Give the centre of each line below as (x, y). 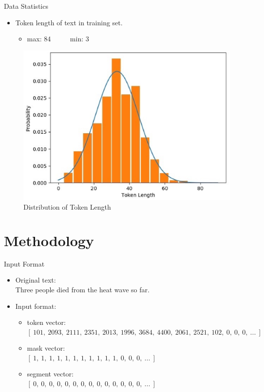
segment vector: (50, 374)
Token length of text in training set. (69, 22)
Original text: (36, 280)
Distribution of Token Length (67, 207)
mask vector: (46, 348)
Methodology (49, 240)
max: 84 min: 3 (58, 39)
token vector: (46, 322)
